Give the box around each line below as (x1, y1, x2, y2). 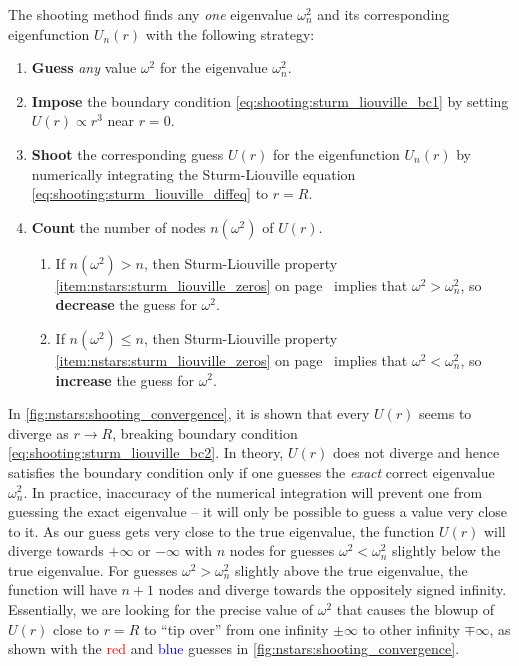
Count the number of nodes (31, 216, 206, 237)
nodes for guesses (229, 540, 335, 561)
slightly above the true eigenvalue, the (235, 559, 468, 580)
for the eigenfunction (273, 143, 400, 164)
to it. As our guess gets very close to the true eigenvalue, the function (8, 520, 435, 541)
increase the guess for (55, 369, 194, 390)
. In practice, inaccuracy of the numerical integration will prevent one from (23, 481, 483, 502)
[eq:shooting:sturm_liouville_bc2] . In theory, (8, 442, 284, 463)
